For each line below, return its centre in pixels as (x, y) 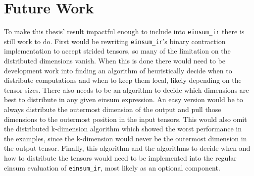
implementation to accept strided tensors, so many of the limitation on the (117, 51)
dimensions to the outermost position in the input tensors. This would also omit (126, 119)
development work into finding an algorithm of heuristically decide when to (118, 70)
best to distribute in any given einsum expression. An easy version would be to (124, 99)
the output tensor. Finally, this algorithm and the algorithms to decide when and (127, 148)
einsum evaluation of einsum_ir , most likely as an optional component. (112, 167)
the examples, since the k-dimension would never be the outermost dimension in (126, 138)
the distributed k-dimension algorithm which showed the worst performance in (123, 129)
